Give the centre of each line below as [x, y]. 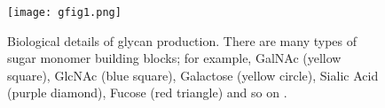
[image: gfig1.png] [64, 12]
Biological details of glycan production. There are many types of [182, 40]
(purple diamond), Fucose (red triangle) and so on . [147, 93]
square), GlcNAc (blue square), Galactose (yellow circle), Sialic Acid [193, 75]
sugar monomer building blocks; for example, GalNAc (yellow [174, 58]
